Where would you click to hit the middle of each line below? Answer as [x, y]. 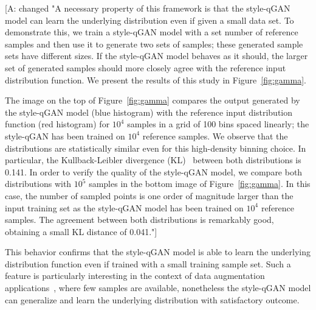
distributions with [38, 184]
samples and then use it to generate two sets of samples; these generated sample [154, 44]
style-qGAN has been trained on [65, 136]
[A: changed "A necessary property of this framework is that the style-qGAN [148, 8]
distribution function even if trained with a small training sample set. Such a [148, 263]
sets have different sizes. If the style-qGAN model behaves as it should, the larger [156, 56]
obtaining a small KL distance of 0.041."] [81, 231]
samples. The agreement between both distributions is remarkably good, [139, 220]
